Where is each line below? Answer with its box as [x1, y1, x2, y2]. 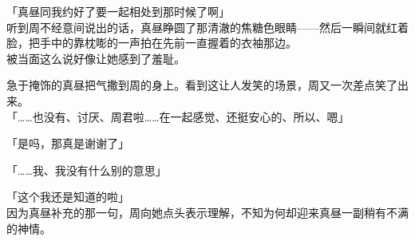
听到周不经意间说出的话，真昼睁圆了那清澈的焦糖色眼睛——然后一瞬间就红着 [6, 18, 409, 35]
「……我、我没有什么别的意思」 [6, 161, 167, 178]
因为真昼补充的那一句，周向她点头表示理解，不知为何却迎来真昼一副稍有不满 [6, 203, 409, 220]
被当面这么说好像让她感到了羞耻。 [6, 49, 185, 66]
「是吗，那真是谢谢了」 [6, 135, 129, 152]
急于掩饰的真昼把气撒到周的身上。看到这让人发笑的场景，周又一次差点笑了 [6, 77, 397, 93]
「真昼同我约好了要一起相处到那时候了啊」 [6, 3, 230, 19]
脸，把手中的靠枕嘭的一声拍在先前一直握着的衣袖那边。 [6, 34, 297, 51]
